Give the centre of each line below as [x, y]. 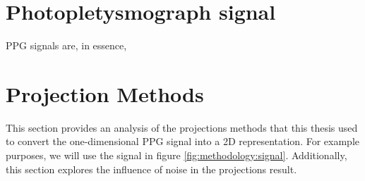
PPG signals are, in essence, [66, 45]
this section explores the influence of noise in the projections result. [151, 169]
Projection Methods [105, 93]
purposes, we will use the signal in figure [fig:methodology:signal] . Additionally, [176, 155]
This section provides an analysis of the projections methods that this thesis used [182, 127]
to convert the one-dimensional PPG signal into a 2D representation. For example [183, 141]
